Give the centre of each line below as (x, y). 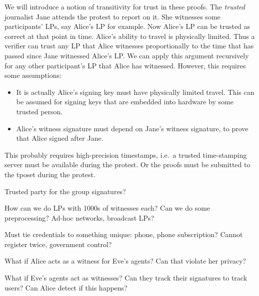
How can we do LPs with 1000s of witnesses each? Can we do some (107, 208)
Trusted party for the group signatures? (65, 191)
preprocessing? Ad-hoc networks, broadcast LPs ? (79, 217)
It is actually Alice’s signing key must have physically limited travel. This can (135, 92)
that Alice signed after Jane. (60, 138)
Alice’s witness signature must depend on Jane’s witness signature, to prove (132, 128)
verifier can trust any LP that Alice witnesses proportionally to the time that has (129, 46)
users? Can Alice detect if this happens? (66, 287)
